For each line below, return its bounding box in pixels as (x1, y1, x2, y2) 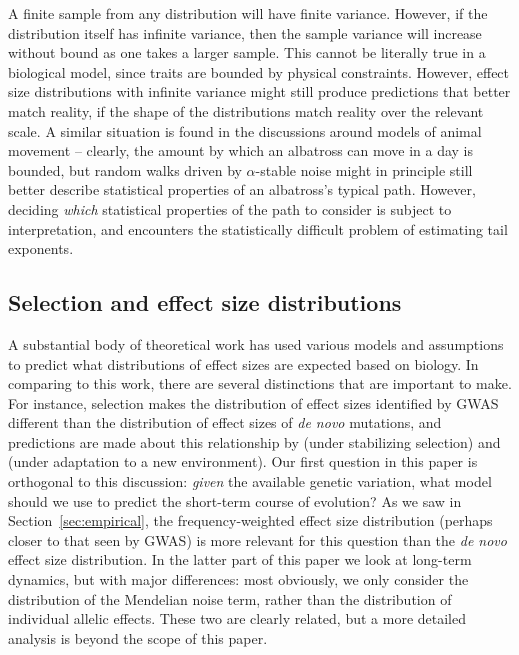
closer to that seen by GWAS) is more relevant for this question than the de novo (8, 529, 507, 550)
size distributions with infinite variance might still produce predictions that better (8, 81, 511, 102)
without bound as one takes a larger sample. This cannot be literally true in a (8, 42, 486, 63)
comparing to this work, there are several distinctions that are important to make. (8, 373, 512, 394)
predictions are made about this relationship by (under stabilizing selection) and (8, 431, 501, 452)
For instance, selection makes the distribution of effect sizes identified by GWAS (8, 392, 499, 413)
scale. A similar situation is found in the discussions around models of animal (8, 120, 482, 141)
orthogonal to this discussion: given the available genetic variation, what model (8, 471, 492, 492)
